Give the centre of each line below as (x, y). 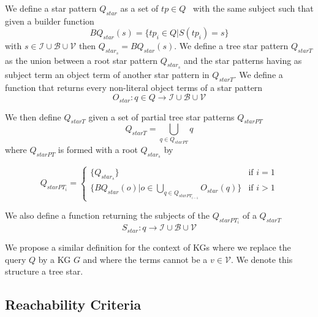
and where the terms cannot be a (145, 259)
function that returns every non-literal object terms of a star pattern (134, 87)
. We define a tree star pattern (231, 46)
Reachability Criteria (73, 304)
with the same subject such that (253, 8)
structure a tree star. (44, 271)
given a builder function (50, 21)
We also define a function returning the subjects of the (107, 215)
